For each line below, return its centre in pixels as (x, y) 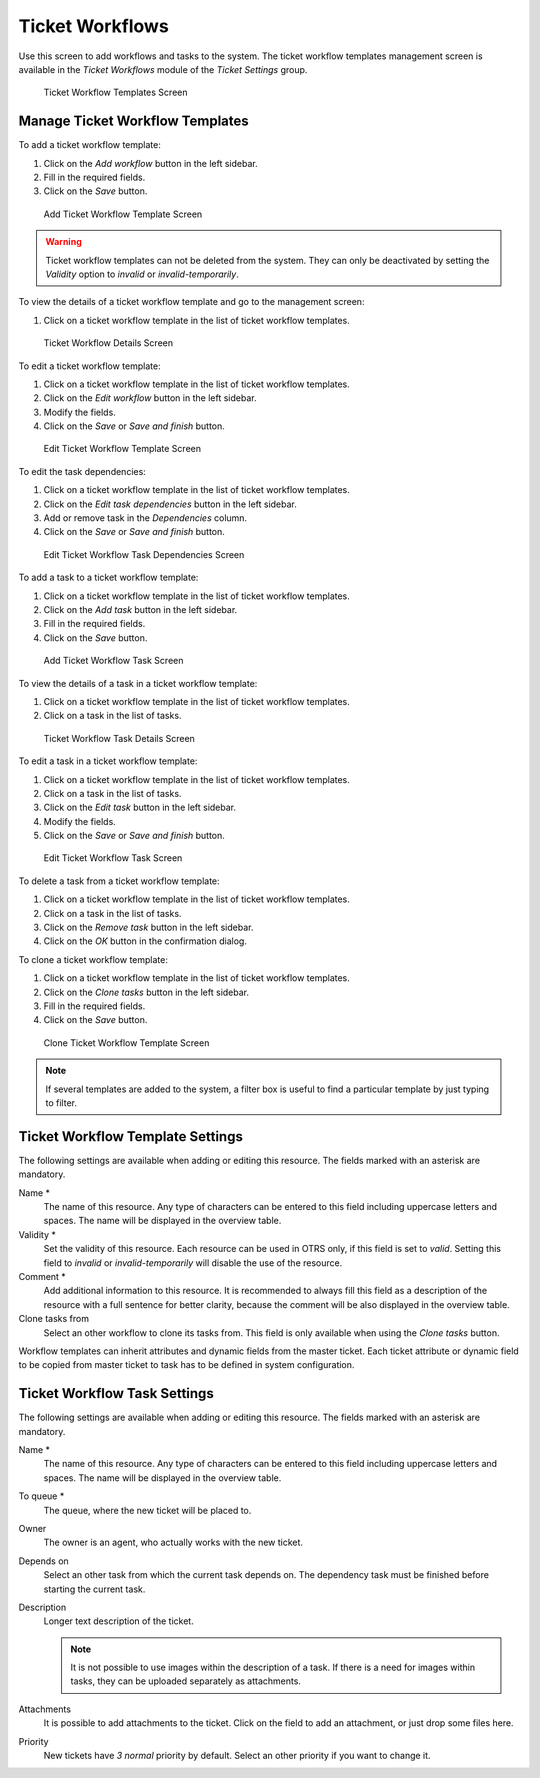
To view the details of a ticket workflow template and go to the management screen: (191, 302)
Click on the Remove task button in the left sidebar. (148, 927)
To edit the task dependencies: (82, 471)
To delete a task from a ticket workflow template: (119, 881)
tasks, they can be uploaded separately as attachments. (186, 1681)
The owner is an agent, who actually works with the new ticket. (173, 1542)
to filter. (61, 1102)
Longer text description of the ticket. (118, 1621)
